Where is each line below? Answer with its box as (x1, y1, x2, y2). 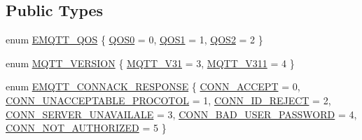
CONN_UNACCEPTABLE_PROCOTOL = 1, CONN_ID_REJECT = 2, (6, 92, 331, 107)
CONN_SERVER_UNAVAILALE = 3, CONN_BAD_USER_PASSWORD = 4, (6, 106, 357, 121)
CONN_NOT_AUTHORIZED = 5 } (6, 120, 167, 135)
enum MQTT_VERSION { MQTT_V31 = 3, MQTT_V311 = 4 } (6, 55, 295, 70)
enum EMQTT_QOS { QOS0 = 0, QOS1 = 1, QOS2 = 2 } (6, 32, 263, 47)
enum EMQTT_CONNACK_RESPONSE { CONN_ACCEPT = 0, (6, 79, 300, 94)
